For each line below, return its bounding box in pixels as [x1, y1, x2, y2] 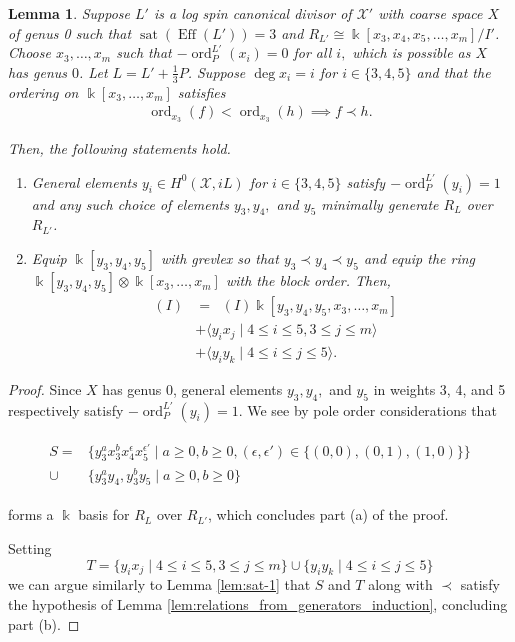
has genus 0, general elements [102, 378, 283, 399]
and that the [416, 61, 491, 82]
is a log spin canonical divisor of [153, 3, 352, 23]
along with [368, 574, 433, 595]
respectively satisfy [8, 399, 124, 420]
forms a [8, 504, 54, 525]
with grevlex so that [160, 248, 279, 269]
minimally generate [321, 193, 439, 214]
